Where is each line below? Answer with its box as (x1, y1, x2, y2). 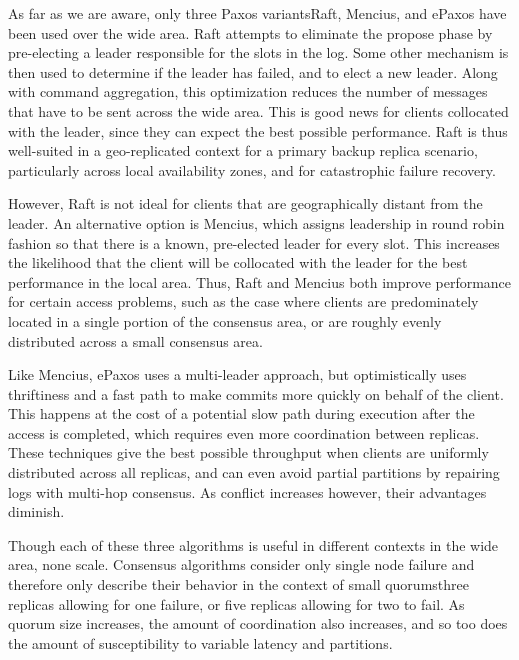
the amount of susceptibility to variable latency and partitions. (8, 632, 393, 653)
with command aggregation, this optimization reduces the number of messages (8, 81, 488, 102)
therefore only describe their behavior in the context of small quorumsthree (8, 574, 469, 595)
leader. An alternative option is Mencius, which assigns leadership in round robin (8, 212, 505, 233)
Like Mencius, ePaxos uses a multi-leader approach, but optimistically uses (8, 364, 467, 385)
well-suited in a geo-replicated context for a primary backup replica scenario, (8, 140, 478, 161)
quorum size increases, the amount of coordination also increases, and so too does (8, 613, 508, 634)
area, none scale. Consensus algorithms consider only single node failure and (8, 554, 475, 575)
